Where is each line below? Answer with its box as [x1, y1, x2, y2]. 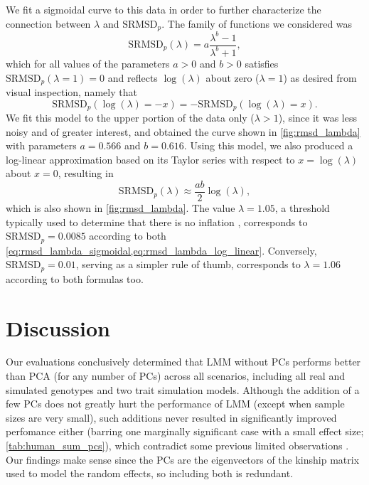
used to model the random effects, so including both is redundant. [6, 466, 294, 481]
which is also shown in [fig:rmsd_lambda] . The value [6, 201, 235, 215]
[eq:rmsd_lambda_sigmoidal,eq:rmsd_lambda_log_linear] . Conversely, [6, 242, 317, 257]
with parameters [6, 138, 77, 153]
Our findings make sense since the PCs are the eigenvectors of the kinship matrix [6, 452, 360, 467]
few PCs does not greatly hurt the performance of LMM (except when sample [6, 396, 345, 411]
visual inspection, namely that [6, 85, 137, 99]
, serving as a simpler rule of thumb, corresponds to [75, 257, 301, 272]
